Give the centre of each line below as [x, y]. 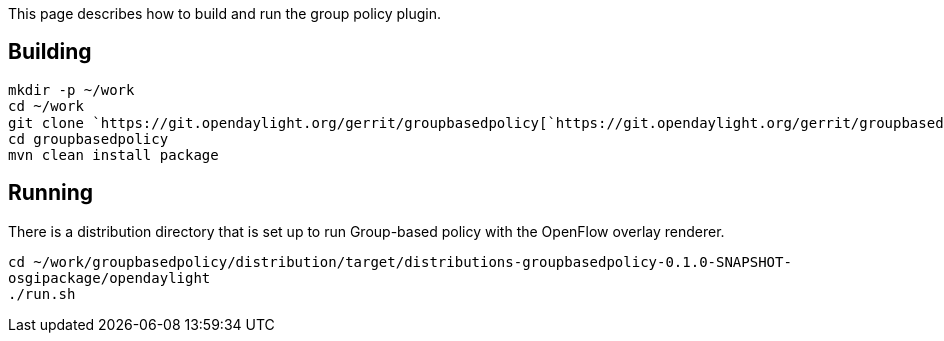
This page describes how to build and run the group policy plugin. [224, 13]
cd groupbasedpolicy [88, 138]
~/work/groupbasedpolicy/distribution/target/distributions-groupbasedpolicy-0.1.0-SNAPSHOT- [412, 261]
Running [51, 193]
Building [50, 52]
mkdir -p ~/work [71, 89]
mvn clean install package [113, 154]
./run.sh [42, 293]
